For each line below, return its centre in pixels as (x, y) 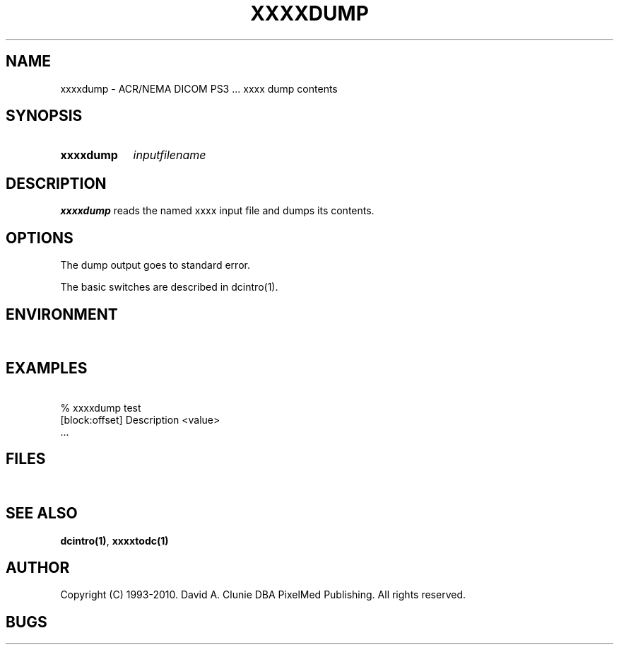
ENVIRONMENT (62, 314)
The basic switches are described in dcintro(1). (169, 287)
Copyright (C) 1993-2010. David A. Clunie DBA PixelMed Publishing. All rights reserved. (263, 595)
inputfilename (170, 155)
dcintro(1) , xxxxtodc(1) (114, 540)
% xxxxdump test (101, 407)
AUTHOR (38, 567)
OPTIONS (40, 238)
